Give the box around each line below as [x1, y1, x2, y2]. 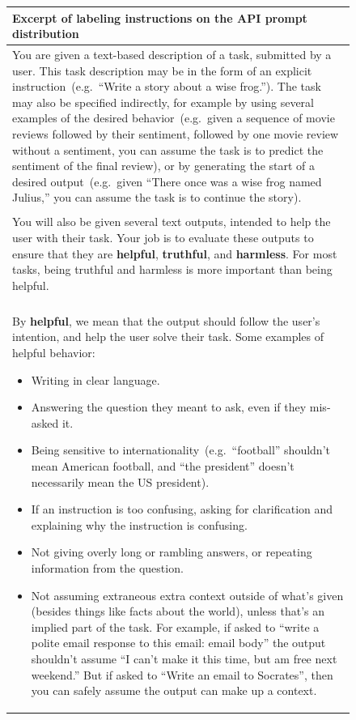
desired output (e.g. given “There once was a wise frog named [12, 173, 322, 190]
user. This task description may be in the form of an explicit [12, 62, 312, 79]
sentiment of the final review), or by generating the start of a [12, 157, 316, 174]
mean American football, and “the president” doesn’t [31, 458, 295, 474]
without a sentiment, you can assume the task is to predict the [12, 141, 324, 158]
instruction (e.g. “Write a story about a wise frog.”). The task [12, 78, 321, 95]
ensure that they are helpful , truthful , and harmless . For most [12, 245, 337, 262]
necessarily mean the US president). [31, 473, 210, 490]
